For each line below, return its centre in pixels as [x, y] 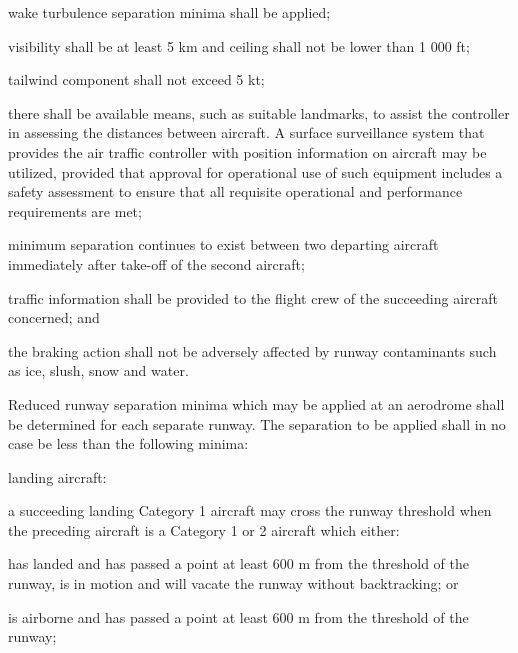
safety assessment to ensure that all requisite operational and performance [235, 191]
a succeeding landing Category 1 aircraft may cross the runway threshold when [250, 510]
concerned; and [54, 317]
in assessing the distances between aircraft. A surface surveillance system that [246, 132]
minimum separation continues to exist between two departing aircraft [223, 244]
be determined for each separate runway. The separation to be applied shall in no [257, 423]
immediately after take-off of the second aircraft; [156, 263]
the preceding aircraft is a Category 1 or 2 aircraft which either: [204, 529]
